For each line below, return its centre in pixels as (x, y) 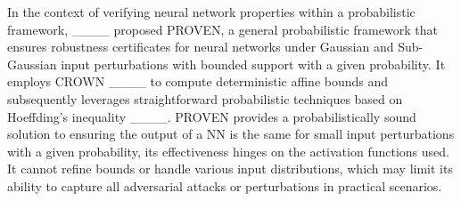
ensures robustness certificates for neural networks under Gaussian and (201, 47)
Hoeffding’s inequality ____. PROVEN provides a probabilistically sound (212, 116)
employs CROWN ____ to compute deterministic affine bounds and (198, 81)
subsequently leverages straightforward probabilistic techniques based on (205, 98)
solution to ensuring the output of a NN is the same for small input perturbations (231, 134)
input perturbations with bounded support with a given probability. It (253, 64)
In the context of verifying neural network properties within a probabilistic (211, 12)
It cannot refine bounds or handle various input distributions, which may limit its (230, 169)
